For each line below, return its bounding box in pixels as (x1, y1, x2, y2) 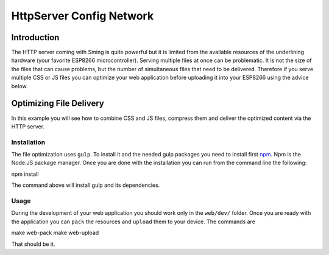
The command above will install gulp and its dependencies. (11, 181, 160, 189)
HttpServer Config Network (11, 9, 154, 23)
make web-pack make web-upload (11, 229, 99, 237)
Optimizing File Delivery (11, 98, 105, 109)
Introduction (11, 32, 60, 43)
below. (11, 82, 28, 89)
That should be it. (11, 240, 55, 248)
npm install (11, 170, 39, 178)
